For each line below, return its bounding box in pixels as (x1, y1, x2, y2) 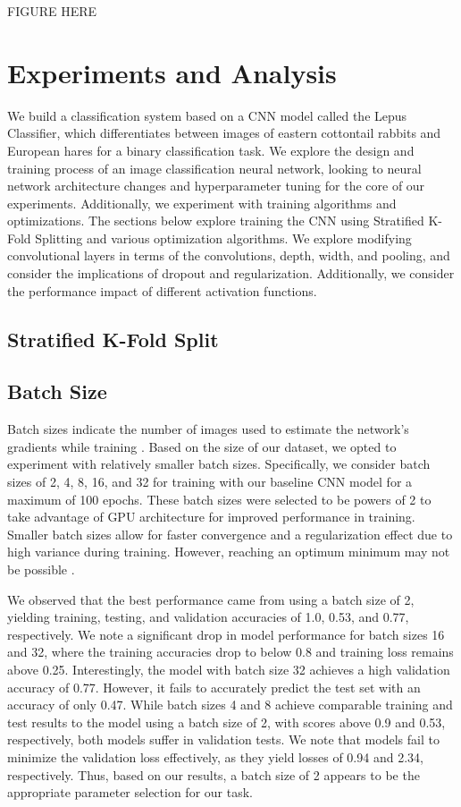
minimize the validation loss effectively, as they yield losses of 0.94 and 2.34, (7, 747, 423, 766)
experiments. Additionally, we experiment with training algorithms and (7, 193, 397, 212)
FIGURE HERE (7, 2, 97, 20)
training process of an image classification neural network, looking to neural (7, 158, 422, 177)
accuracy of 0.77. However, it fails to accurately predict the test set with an (7, 677, 421, 696)
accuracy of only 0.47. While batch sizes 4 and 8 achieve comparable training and (7, 695, 453, 714)
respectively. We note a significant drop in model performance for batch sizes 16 (7, 624, 445, 643)
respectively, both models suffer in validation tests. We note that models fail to (7, 730, 440, 749)
